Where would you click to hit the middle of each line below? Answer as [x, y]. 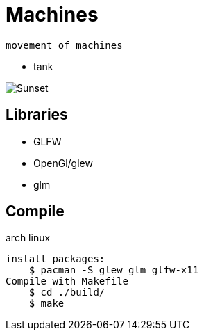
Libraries [37, 115]
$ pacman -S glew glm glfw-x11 [114, 270]
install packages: [56, 259]
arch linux [28, 238]
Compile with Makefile [67, 281]
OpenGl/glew [63, 163]
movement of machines [64, 45]
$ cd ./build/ [67, 293]
